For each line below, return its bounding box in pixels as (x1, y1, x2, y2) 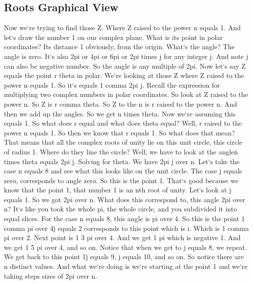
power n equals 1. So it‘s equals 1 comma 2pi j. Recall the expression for (4, 79, 220, 90)
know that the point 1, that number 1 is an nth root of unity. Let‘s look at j (4, 185, 232, 195)
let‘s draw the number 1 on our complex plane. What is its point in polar (4, 32, 223, 42)
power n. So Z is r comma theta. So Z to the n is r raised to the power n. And (4, 98, 237, 109)
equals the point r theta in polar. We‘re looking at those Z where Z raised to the (4, 70, 244, 80)
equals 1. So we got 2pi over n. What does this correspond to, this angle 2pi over (4, 194, 245, 204)
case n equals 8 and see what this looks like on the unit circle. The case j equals (4, 166, 242, 176)
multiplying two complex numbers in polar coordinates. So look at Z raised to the (4, 89, 248, 99)
